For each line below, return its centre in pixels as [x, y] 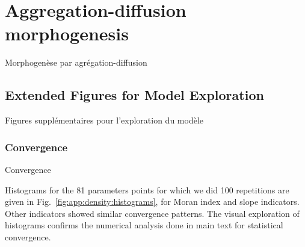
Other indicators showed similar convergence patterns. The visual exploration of [152, 213]
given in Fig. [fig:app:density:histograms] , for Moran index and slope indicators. [152, 202]
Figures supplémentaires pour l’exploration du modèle [104, 120]
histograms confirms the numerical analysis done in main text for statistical [144, 225]
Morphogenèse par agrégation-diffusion [76, 62]
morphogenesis [67, 33]
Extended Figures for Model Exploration [134, 95]
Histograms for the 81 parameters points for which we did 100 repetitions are [147, 189]
